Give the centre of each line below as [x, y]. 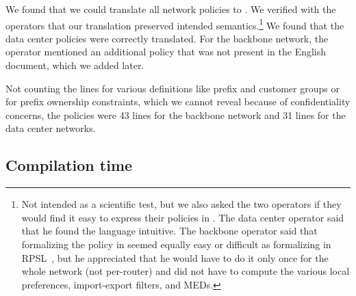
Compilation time [69, 165]
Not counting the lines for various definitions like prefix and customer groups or [173, 88]
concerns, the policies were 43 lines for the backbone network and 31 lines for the [176, 115]
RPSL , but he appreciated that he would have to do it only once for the [175, 257]
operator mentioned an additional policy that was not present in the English [166, 52]
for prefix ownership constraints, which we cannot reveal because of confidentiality [178, 102]
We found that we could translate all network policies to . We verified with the [171, 9]
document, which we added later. [75, 65]
